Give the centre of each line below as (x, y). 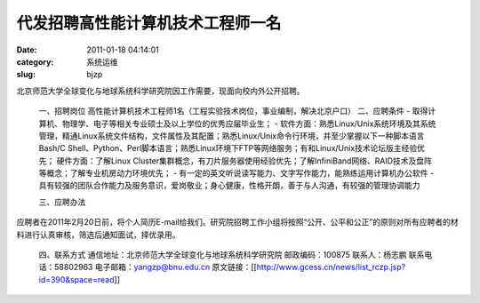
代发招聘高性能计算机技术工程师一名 (149, 23)
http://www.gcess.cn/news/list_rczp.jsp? (331, 267)
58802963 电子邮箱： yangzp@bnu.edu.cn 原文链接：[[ (155, 267)
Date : (27, 50)
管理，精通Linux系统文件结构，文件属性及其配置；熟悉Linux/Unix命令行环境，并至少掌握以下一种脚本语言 (232, 136)
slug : (26, 75)
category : (35, 61)
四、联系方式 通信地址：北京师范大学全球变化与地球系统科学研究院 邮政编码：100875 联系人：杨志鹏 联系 (232, 255)
